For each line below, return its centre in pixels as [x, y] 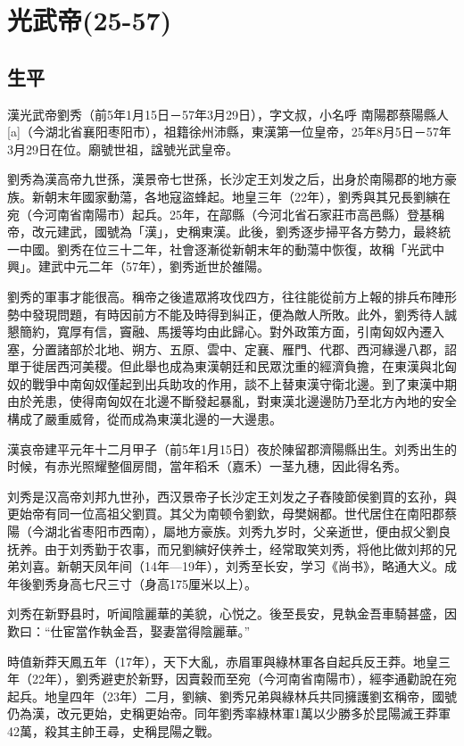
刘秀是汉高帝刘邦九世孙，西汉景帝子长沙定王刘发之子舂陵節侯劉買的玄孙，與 [232, 496]
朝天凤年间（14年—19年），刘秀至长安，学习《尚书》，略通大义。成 [263, 566]
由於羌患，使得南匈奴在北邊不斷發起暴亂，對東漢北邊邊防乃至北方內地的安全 [232, 401]
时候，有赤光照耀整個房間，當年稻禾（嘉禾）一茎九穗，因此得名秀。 [207, 466]
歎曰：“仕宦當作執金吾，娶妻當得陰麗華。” [129, 631]
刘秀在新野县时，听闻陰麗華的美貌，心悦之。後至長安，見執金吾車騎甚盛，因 [232, 613]
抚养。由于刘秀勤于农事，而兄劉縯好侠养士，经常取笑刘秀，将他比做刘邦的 [226, 548]
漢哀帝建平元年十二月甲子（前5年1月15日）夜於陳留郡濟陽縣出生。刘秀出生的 [232, 448]
